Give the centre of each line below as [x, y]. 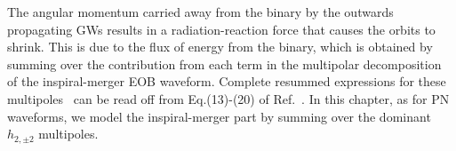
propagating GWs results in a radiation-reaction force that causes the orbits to [221, 29]
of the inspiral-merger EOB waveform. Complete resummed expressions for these [227, 81]
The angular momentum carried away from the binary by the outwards [200, 12]
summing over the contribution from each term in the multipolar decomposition [224, 64]
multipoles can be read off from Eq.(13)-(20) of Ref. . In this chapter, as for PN [228, 98]
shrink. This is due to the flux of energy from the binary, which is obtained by [220, 47]
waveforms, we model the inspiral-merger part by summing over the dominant [219, 116]
